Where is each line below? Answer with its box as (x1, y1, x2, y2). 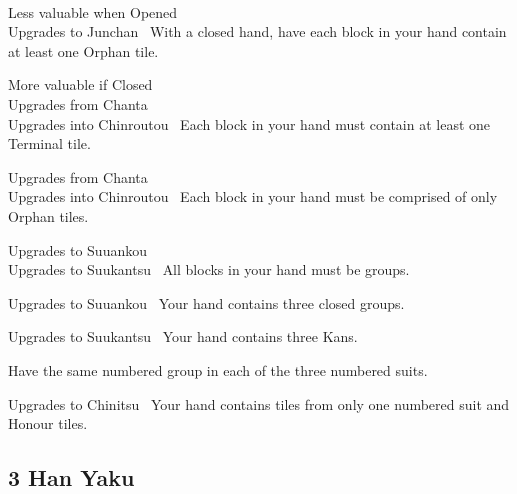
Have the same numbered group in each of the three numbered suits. (8, 359, 428, 380)
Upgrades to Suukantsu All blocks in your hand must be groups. (8, 259, 410, 280)
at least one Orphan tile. (8, 40, 159, 61)
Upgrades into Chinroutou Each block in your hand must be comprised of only (8, 186, 498, 207)
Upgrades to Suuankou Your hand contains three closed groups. (8, 292, 405, 313)
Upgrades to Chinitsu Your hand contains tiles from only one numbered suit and (8, 393, 510, 414)
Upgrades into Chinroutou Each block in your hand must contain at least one (8, 113, 491, 134)
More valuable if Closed (8, 74, 153, 95)
